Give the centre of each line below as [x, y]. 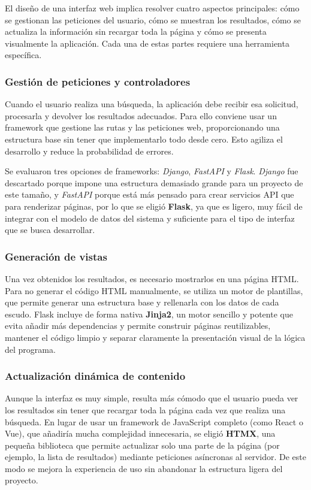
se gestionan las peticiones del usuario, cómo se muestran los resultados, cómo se [153, 19]
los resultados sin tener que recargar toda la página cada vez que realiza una [145, 409]
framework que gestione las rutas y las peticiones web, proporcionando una [142, 127]
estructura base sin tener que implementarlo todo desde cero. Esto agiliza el [144, 139]
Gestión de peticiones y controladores [98, 81]
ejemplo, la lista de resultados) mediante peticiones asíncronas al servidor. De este [155, 457]
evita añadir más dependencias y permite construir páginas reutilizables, [138, 326]
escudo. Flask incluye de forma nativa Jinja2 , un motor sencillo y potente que [149, 314]
